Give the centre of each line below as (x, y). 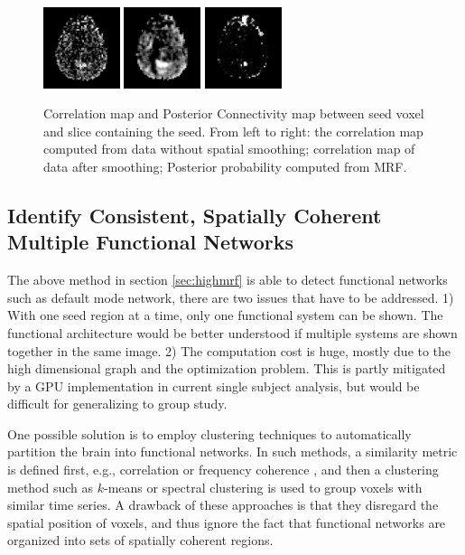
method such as (51, 487)
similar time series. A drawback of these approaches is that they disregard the (223, 505)
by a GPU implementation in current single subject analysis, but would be (214, 386)
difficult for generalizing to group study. (117, 404)
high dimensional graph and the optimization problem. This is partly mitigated (227, 368)
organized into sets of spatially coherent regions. (140, 540)
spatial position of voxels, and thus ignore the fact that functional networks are (227, 522)
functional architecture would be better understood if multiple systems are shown (232, 332)
